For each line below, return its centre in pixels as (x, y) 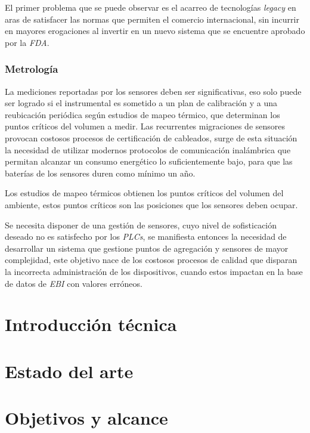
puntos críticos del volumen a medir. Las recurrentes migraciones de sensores (145, 126)
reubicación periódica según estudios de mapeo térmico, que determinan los (142, 114)
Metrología (32, 69)
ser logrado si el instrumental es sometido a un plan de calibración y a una (141, 103)
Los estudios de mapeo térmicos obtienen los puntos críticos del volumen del (144, 193)
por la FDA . (27, 42)
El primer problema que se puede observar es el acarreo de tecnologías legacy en (151, 7)
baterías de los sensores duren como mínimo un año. (100, 173)
